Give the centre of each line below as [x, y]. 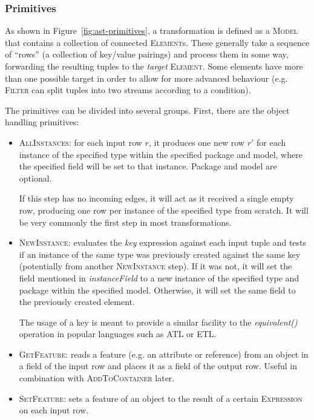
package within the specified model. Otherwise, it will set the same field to [157, 290]
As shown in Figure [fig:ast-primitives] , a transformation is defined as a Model [152, 31]
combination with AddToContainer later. [97, 378]
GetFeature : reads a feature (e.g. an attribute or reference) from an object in [164, 354]
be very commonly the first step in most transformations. [125, 222]
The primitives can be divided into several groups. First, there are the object [147, 110]
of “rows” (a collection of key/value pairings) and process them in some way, [147, 54]
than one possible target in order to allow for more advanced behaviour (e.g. [146, 78]
